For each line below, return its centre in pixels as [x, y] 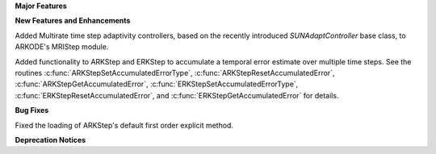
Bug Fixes [32, 110]
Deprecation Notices [50, 139]
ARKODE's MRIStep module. [62, 47]
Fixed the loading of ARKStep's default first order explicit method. [124, 125]
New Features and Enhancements [73, 21]
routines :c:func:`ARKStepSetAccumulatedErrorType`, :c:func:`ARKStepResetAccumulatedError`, [175, 73]
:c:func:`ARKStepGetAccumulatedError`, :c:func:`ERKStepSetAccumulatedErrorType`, [157, 84]
